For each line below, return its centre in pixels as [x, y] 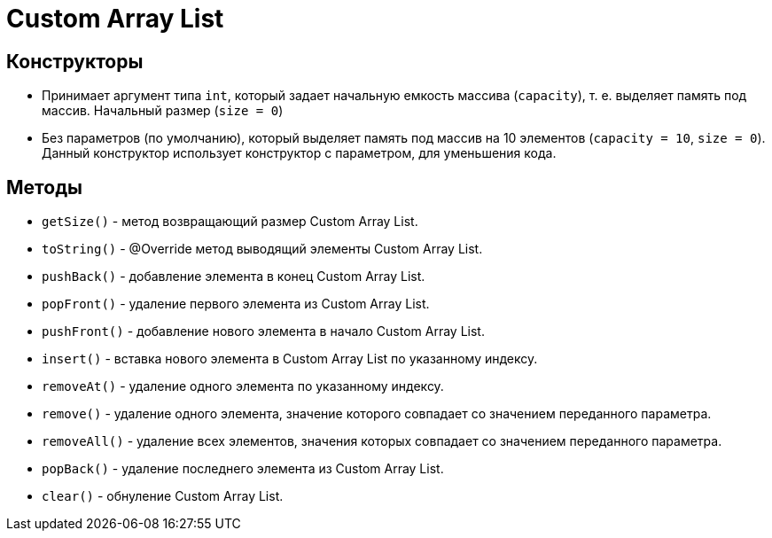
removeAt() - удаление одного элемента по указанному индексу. [243, 386]
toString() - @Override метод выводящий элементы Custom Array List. [262, 249]
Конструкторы [75, 61]
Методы [44, 187]
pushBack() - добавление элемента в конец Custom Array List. [234, 277]
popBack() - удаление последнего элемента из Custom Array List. [243, 469]
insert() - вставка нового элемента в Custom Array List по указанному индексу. [290, 359]
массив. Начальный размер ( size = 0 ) [163, 111]
